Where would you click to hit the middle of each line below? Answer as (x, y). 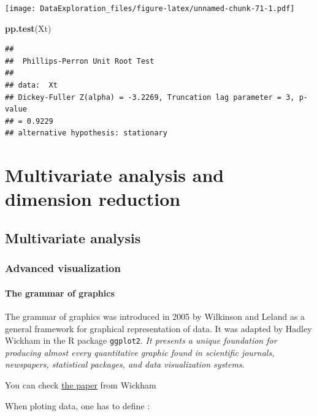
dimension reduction (93, 199)
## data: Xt (31, 85)
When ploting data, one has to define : (78, 405)
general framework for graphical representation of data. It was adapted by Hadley (158, 328)
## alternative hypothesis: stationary (86, 133)
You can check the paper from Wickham (81, 385)
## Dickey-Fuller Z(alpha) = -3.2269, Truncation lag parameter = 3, (150, 97)
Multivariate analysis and (115, 175)
